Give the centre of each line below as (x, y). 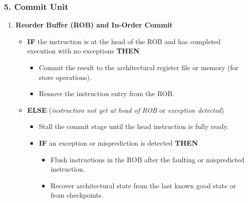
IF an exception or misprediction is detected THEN (118, 142)
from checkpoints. (77, 195)
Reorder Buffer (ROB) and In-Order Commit (94, 25)
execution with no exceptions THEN (83, 51)
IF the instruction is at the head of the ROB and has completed (124, 41)
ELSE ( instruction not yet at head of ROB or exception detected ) (125, 110)
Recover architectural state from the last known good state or (143, 185)
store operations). (65, 77)
